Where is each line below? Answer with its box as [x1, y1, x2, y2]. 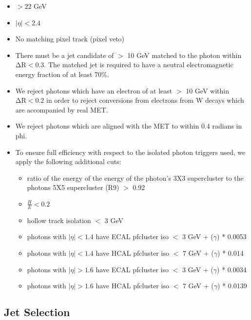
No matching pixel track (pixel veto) [15, 34, 125, 44]
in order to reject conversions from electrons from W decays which [46, 95, 244, 105]
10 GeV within [186, 85, 229, 95]
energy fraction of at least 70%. [15, 69, 109, 79]
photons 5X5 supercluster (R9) [27, 182, 119, 192]
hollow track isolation [27, 215, 91, 225]
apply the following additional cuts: [15, 156, 121, 167]
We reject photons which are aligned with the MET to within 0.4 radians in [15, 121, 242, 131]
